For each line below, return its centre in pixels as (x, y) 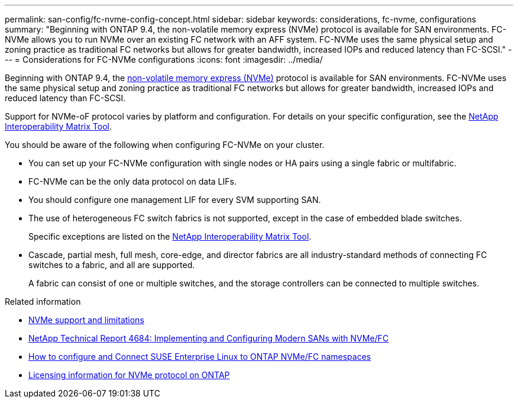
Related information (43, 302)
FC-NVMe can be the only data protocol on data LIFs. (132, 181)
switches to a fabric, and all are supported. (112, 265)
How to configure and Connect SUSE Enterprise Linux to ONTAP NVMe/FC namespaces (200, 357)
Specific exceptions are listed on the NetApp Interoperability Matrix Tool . (170, 236)
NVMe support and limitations (86, 320)
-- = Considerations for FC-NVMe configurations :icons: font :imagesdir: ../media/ (164, 59)
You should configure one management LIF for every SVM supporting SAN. (175, 200)
